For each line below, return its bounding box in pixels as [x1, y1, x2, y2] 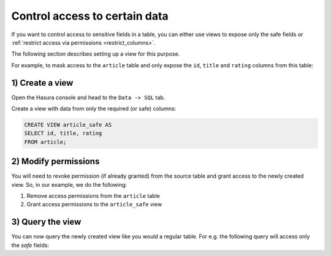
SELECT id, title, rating [24, 130, 102, 137]
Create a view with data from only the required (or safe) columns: [11, 105, 177, 113]
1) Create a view [11, 77, 74, 88]
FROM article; [24, 138, 67, 145]
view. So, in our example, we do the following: [11, 181, 127, 188]
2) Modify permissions [11, 156, 100, 167]
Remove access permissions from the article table [26, 192, 161, 200]
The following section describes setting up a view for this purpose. [11, 50, 180, 58]
